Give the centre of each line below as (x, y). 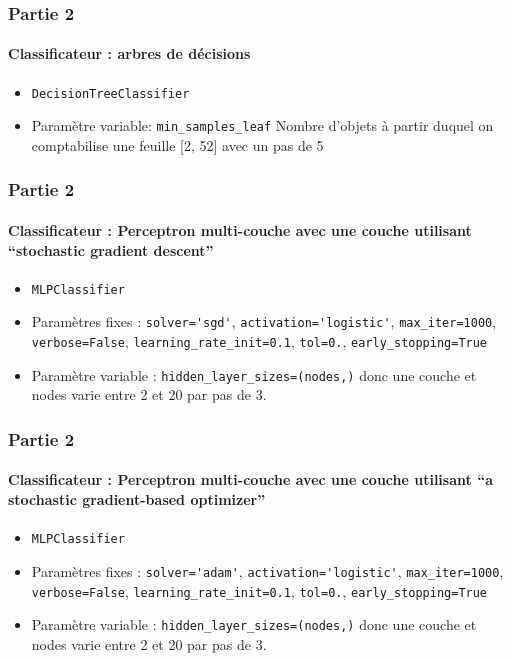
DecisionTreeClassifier (110, 93)
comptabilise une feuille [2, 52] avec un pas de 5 (177, 144)
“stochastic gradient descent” (111, 249)
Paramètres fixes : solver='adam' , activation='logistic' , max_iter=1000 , (267, 570)
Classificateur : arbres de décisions (129, 53)
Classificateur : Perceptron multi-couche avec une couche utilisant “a (250, 479)
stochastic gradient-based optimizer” (137, 499)
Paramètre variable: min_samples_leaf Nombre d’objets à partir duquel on (262, 125)
